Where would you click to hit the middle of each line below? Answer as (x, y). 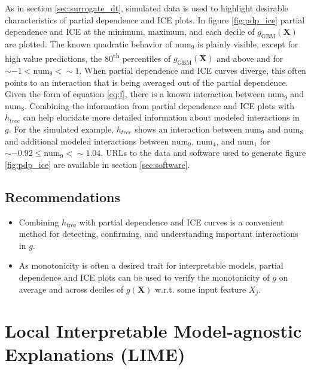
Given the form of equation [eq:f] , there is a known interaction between (135, 94)
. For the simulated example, (61, 129)
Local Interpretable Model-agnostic (153, 331)
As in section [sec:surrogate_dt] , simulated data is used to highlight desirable (147, 8)
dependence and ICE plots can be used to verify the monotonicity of (144, 277)
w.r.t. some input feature (200, 289)
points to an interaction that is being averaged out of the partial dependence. (147, 82)
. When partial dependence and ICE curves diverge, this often (193, 70)
